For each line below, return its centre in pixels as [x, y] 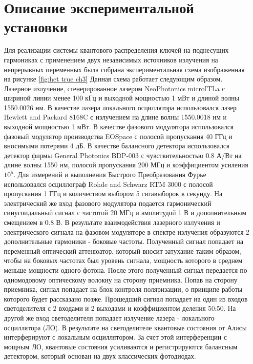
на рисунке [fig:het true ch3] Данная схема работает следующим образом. [113, 79]
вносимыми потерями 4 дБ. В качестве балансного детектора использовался [117, 146]
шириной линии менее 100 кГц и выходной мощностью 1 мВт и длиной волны [122, 98]
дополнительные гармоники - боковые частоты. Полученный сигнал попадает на [124, 241]
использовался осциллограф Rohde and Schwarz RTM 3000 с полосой [108, 184]
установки [36, 27]
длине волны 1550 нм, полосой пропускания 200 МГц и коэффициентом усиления [126, 165]
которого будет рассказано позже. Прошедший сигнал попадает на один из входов [126, 298]
